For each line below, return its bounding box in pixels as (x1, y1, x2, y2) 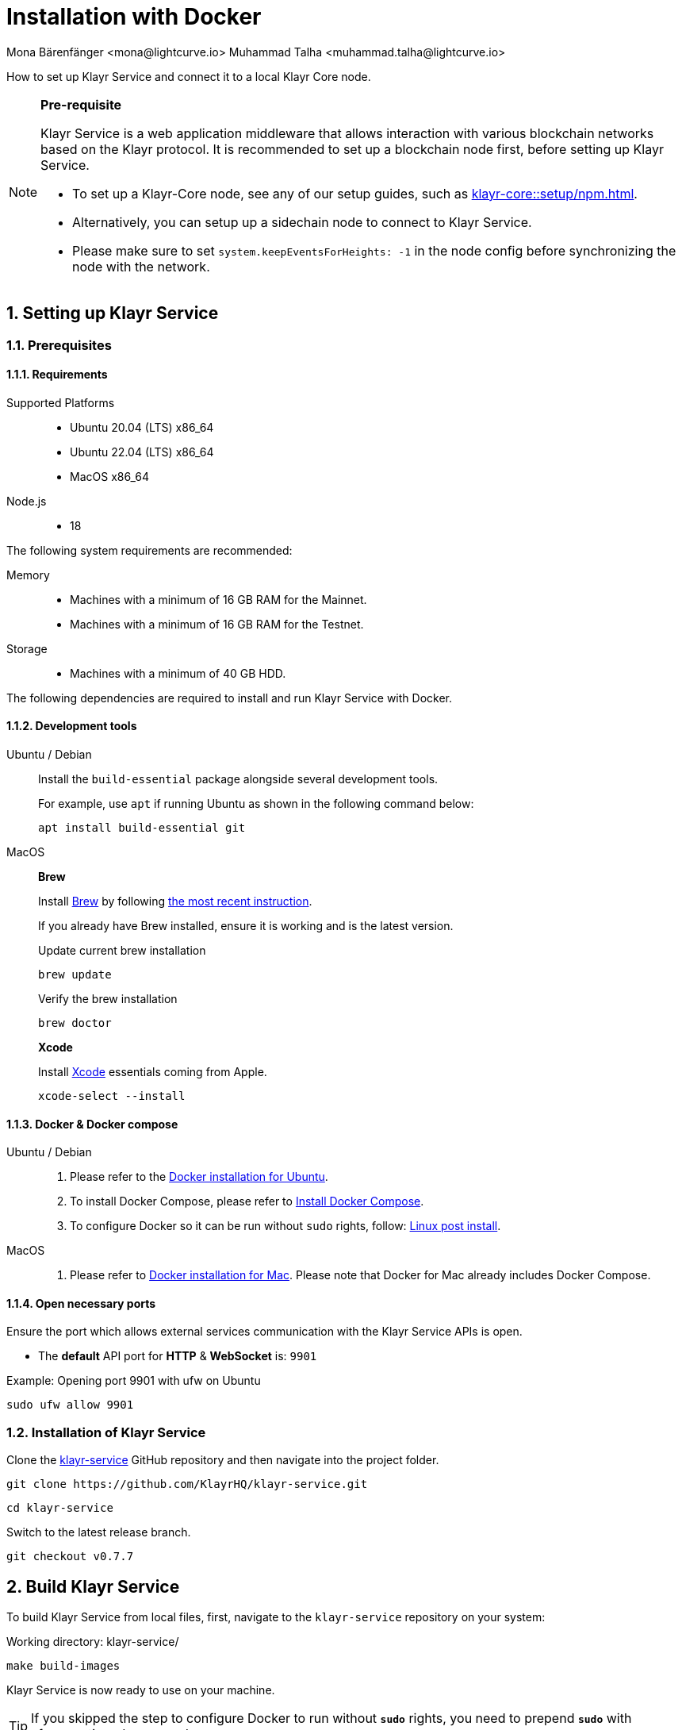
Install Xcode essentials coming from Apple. (38, 1065, 267, 1079)
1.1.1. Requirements (6, 367, 108, 382)
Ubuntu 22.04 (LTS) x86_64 (70, 444, 214, 459)
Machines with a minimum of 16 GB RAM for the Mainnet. (70, 592, 367, 606)
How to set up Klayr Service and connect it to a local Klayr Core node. (6, 69, 371, 83)
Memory (6, 567, 50, 582)
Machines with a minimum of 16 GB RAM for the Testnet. (70, 617, 364, 631)
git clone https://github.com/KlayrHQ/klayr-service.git (6, 1478, 368, 1491)
